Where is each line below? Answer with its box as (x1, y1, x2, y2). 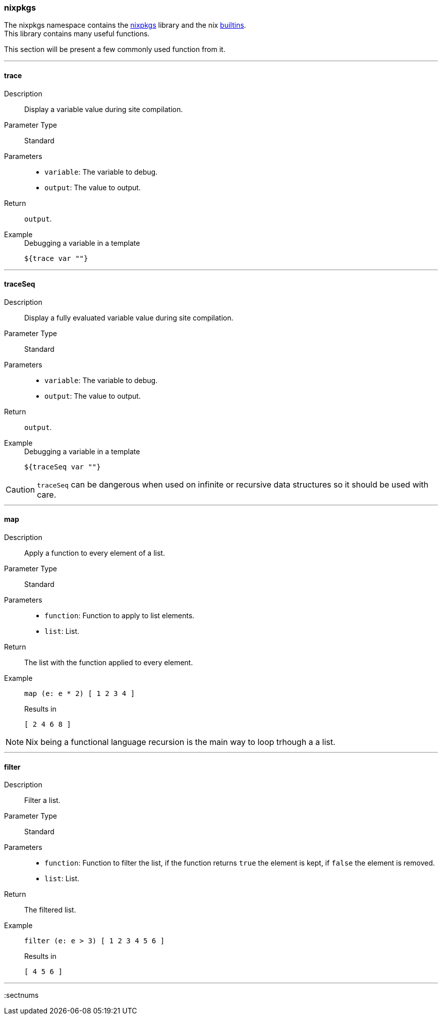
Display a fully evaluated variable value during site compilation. (24, 313, 234, 322)
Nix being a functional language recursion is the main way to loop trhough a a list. (26, 737, 336, 747)
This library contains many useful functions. (4, 29, 150, 38)
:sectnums (4, 991, 39, 1000)
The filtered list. (24, 905, 76, 915)
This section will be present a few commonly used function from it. (4, 45, 226, 54)
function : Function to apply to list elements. (44, 611, 195, 620)
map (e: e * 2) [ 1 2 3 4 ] (24, 689, 135, 698)
